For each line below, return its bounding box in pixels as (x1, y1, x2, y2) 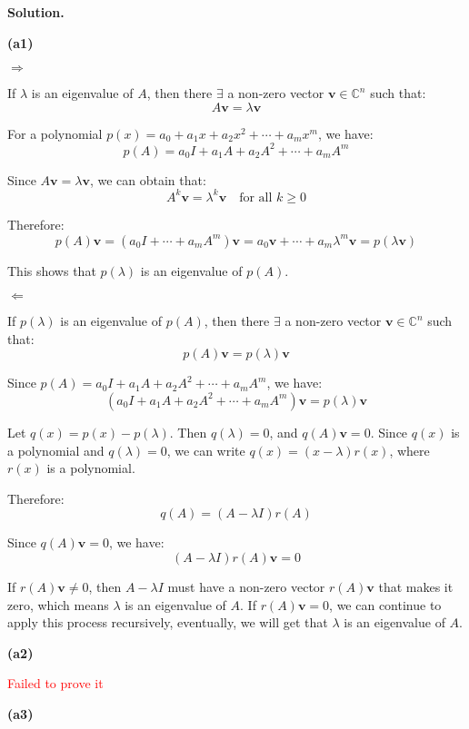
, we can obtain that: (89, 170, 206, 189)
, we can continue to (329, 595, 442, 614)
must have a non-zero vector (167, 576, 325, 596)
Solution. (7, 3, 65, 21)
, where (389, 440, 430, 459)
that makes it (378, 576, 454, 596)
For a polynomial (7, 123, 103, 143)
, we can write (166, 440, 245, 459)
